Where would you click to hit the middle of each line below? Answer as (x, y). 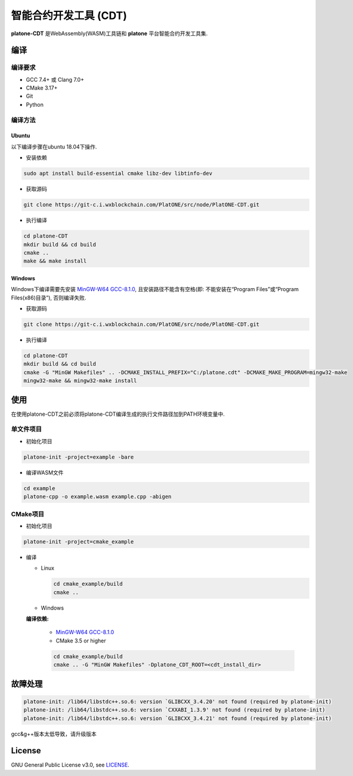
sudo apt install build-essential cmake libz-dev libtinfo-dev (118, 174)
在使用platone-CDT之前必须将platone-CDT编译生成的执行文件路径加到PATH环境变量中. (118, 414)
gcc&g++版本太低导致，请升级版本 (54, 734)
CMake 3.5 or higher (81, 641)
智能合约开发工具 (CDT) (69, 16)
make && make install (55, 261)
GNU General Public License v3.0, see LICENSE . (70, 765)
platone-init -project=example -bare (79, 457)
